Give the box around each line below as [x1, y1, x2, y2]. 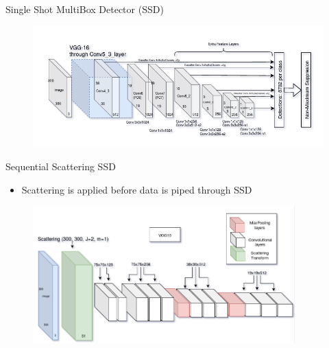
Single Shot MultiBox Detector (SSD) [5, 2, 164, 16]
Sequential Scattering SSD [5, 159, 116, 174]
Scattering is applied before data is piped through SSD [21, 182, 252, 196]
